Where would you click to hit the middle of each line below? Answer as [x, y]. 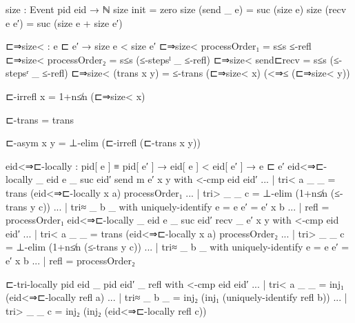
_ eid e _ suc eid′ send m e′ [95, 179]
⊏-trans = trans [40, 119]
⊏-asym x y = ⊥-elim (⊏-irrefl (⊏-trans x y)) [103, 143]
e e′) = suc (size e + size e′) [64, 22]
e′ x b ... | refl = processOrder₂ [70, 260]
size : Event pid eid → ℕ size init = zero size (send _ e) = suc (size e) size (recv [176, 9]
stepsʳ [17, 73]
